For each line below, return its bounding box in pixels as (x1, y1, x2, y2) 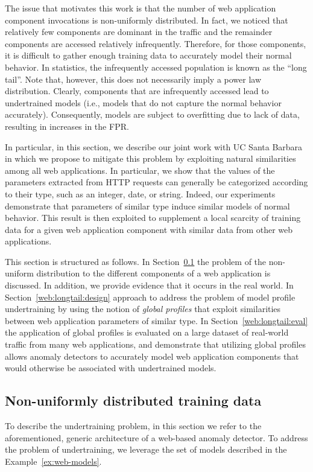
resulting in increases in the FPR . (5, 120, 129, 132)
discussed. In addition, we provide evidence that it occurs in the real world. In (5, 279, 294, 292)
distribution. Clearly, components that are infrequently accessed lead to (5, 85, 269, 97)
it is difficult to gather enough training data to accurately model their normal (5, 49, 292, 62)
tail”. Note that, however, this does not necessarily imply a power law (5, 72, 262, 85)
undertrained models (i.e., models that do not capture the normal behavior (5, 96, 282, 109)
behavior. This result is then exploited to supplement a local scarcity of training (5, 211, 301, 224)
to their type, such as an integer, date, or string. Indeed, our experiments (5, 187, 276, 200)
